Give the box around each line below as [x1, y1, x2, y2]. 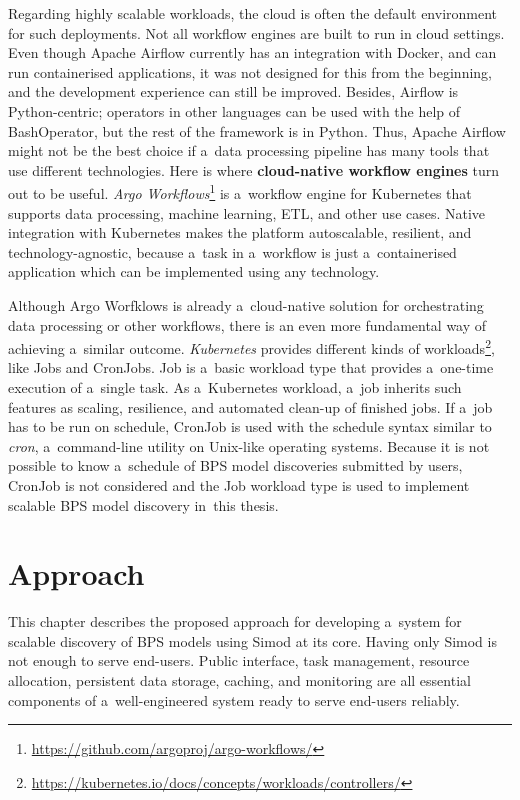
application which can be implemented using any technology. [8, 261, 380, 282]
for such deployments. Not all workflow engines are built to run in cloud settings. [8, 22, 505, 43]
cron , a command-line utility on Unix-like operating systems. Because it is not [8, 435, 490, 456]
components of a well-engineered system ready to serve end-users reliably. [8, 689, 460, 710]
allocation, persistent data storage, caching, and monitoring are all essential [8, 670, 471, 691]
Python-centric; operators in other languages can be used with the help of [8, 100, 461, 121]
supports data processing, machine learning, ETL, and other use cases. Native [8, 202, 486, 223]
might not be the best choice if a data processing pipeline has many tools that [8, 140, 490, 161]
